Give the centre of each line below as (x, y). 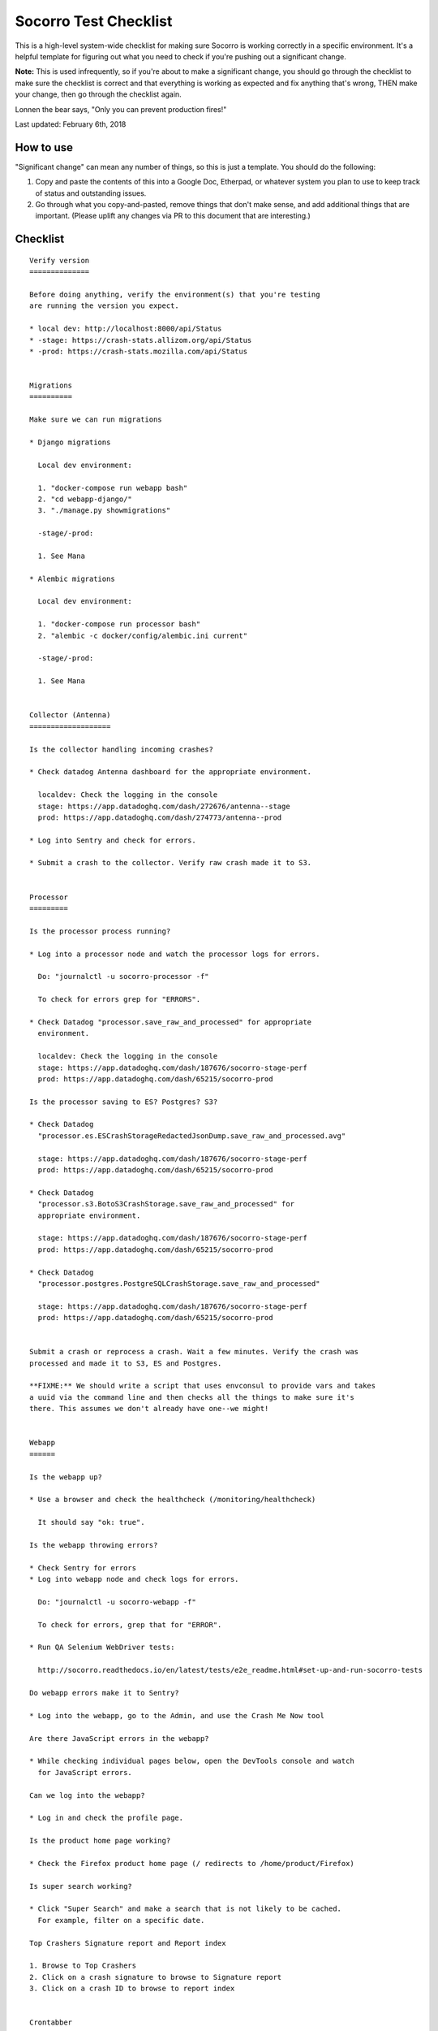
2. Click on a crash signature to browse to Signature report (156, 1977)
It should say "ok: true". (91, 1522)
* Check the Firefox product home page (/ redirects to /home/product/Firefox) (192, 1863)
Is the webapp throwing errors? (94, 1545)
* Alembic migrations (72, 578)
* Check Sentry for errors (83, 1568)
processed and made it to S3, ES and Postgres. (126, 1363)
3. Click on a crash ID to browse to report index (132, 1989)
